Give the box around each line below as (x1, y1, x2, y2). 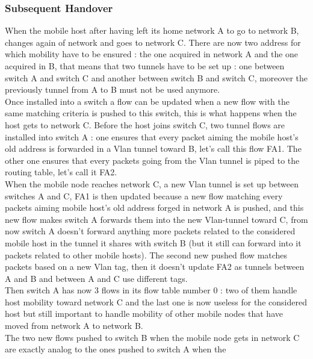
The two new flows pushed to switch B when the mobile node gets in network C (5, 331, 300, 343)
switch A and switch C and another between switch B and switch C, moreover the (5, 71, 308, 84)
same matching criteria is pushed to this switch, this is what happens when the (5, 107, 297, 119)
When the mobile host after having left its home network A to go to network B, (5, 24, 299, 37)
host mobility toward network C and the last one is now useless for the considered (5, 295, 307, 308)
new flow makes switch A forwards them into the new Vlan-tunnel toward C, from (5, 213, 308, 225)
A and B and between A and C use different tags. (5, 272, 188, 284)
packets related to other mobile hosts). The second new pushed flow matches (5, 248, 288, 261)
